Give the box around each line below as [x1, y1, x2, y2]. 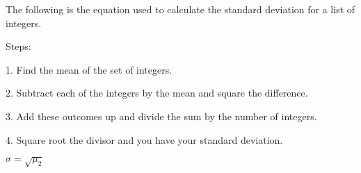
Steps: [6, 39, 31, 53]
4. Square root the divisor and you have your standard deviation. [6, 132, 283, 147]
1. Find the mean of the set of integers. [6, 62, 173, 76]
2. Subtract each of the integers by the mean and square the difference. [6, 85, 308, 100]
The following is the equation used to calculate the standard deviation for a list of [6, 2, 355, 16]
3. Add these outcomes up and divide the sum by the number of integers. [6, 108, 317, 123]
